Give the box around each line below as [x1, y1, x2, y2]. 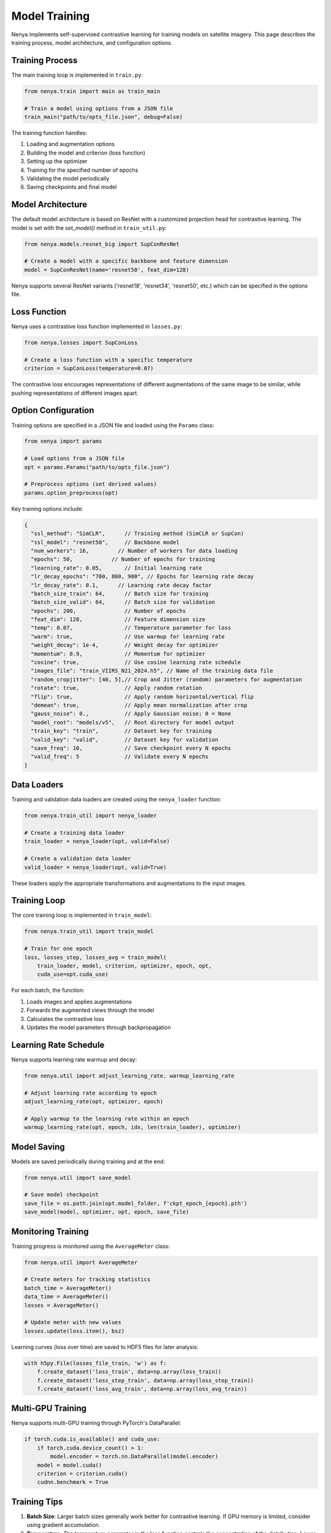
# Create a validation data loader [24, 855, 131, 862]
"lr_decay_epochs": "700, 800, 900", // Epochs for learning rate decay [31, 573, 254, 580]
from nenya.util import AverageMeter [24, 1259, 138, 1266]
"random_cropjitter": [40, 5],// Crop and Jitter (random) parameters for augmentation [31, 676, 303, 683]
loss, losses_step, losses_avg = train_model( [24, 954, 167, 961]
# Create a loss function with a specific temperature [24, 356, 192, 363]
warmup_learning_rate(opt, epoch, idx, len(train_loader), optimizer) [24, 1124, 242, 1131]
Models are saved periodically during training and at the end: [11, 1158, 165, 1165]
